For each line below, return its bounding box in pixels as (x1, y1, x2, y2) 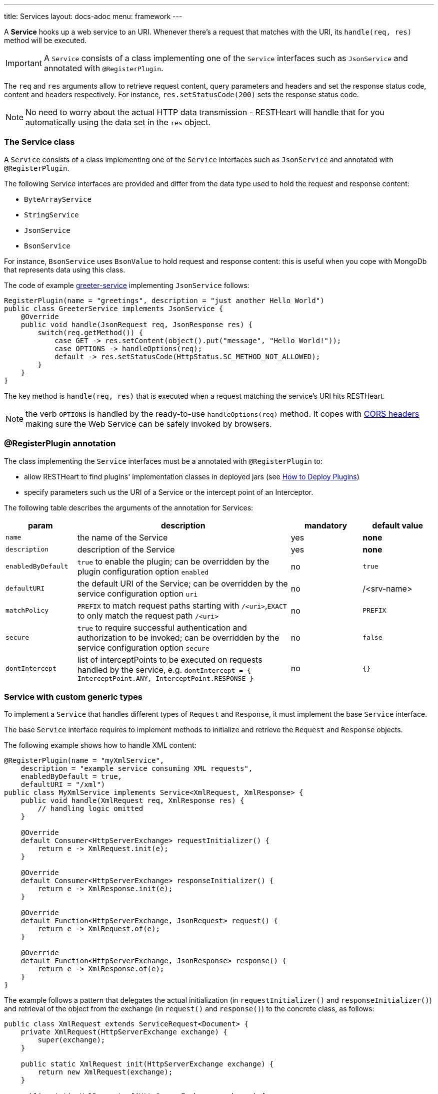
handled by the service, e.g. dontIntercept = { (77, 664, 251, 675)
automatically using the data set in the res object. (25, 117, 210, 127)
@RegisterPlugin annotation (4, 438, 116, 449)
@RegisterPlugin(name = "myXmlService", (4, 756, 164, 765)
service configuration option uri (77, 588, 197, 599)
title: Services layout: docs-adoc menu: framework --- (4, 12, 182, 21)
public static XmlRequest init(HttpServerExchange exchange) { (20, 1060, 274, 1068)
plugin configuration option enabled (77, 566, 209, 577)
